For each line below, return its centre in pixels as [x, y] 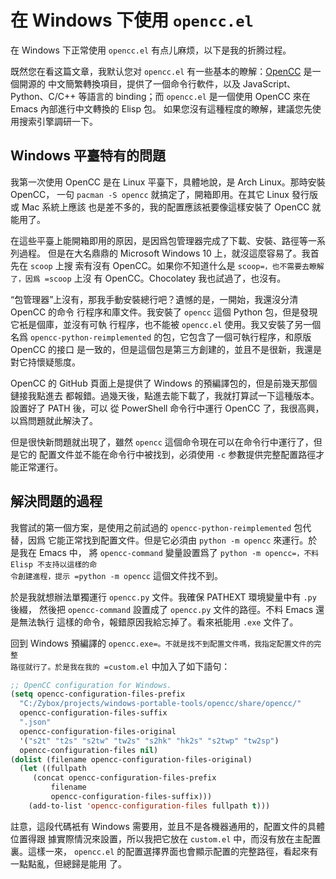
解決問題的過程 [56, 501]
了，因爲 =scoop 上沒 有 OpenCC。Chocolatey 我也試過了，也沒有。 [148, 278]
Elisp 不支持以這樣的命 [54, 564]
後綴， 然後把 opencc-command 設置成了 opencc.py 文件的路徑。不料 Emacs [162, 609]
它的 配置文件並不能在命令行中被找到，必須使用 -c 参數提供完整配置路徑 [167, 454]
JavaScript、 [269, 83]
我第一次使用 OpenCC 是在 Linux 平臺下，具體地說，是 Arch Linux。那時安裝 [168, 182]
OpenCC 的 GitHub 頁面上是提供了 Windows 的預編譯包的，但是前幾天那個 [164, 383]
